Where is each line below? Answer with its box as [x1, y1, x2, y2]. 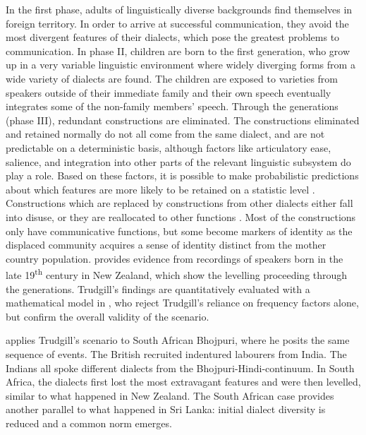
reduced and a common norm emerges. [6, 415, 172, 430]
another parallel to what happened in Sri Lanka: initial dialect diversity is [6, 402, 326, 417]
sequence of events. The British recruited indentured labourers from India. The [6, 346, 347, 361]
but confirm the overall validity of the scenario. [6, 309, 209, 323]
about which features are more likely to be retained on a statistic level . [6, 181, 315, 196]
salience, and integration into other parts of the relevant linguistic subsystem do [6, 154, 351, 169]
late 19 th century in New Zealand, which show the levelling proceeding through [6, 266, 348, 282]
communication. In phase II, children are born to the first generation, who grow [6, 43, 350, 58]
